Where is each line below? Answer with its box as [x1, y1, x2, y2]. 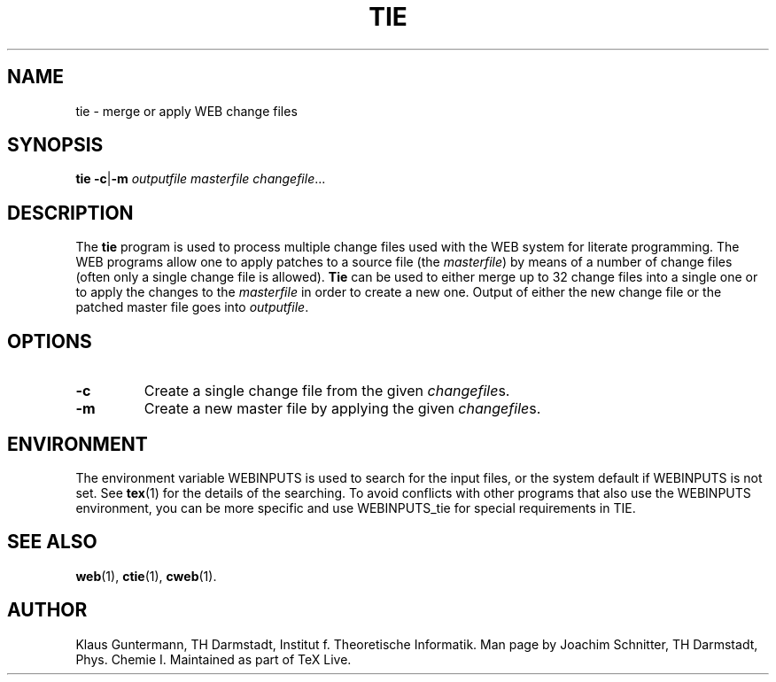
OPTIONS [7, 329, 92, 353]
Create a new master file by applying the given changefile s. [144, 399, 541, 418]
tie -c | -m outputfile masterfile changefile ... [75, 171, 326, 187]
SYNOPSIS [7, 134, 104, 157]
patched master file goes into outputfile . [75, 299, 309, 315]
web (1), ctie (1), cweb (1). [75, 568, 217, 584]
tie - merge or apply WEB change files [75, 103, 298, 119]
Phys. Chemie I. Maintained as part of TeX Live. [75, 651, 352, 667]
